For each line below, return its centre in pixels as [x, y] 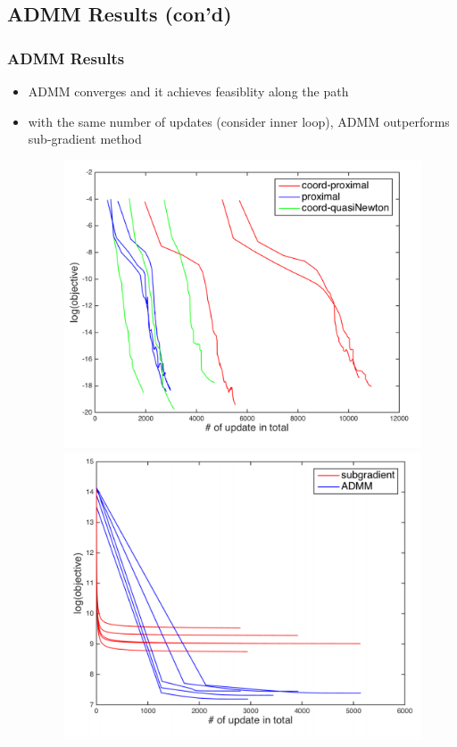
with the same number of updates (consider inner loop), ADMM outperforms [239, 121]
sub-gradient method [85, 139]
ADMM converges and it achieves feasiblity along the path [188, 91]
